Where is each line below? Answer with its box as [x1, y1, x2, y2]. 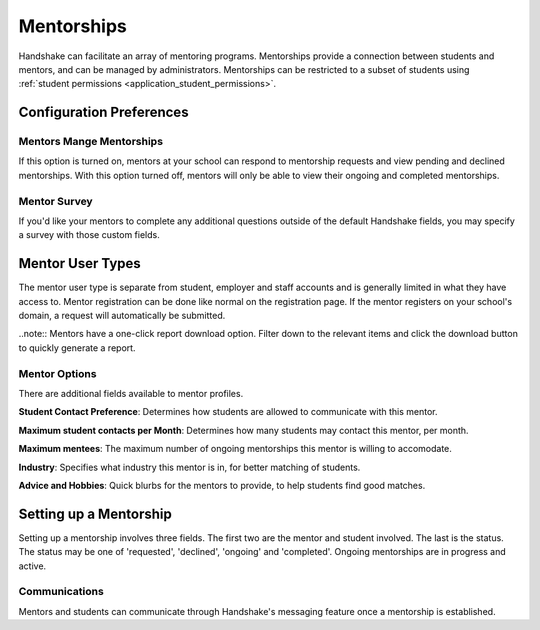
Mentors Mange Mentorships [18, 135, 164, 149]
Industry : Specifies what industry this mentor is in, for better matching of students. [18, 461, 361, 473]
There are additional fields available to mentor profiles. [18, 388, 244, 400]
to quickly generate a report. [18, 341, 136, 354]
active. [18, 560, 47, 572]
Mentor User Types [18, 255, 142, 272]
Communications [18, 585, 104, 599]
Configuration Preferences [18, 104, 189, 121]
